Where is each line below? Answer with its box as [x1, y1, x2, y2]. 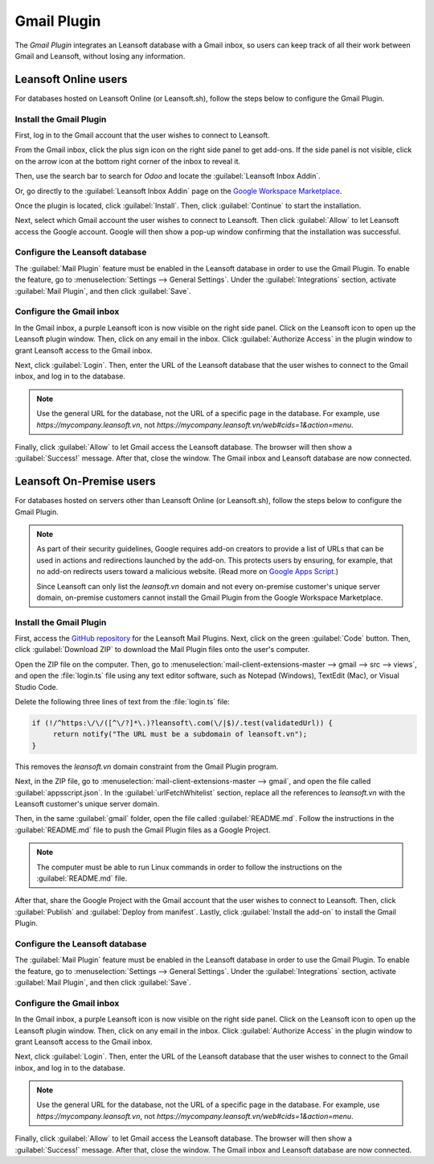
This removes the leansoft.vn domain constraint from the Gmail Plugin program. [14, 762, 279, 771]
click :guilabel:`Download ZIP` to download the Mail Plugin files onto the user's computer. [14, 645, 310, 654]
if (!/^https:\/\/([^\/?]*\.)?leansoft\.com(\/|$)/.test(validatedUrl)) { [31, 719, 334, 728]
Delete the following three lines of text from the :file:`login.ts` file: [14, 697, 230, 707]
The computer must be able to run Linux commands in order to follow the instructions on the [36, 862, 342, 872]
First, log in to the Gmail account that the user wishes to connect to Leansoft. [14, 130, 270, 140]
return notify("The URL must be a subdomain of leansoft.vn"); [52, 729, 308, 739]
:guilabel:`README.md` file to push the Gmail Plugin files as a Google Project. [14, 825, 271, 835]
